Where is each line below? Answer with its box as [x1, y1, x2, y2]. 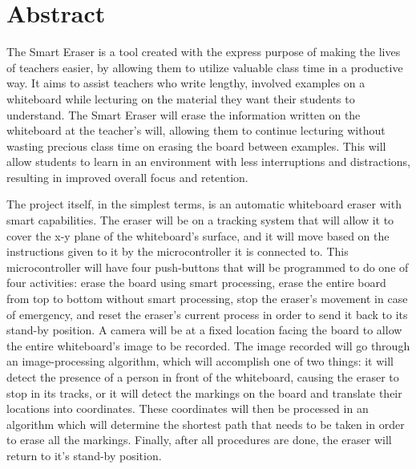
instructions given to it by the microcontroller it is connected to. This [6, 243, 349, 260]
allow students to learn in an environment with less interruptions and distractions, [6, 153, 410, 170]
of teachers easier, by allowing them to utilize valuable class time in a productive [6, 59, 403, 75]
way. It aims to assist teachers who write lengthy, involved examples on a [6, 75, 366, 91]
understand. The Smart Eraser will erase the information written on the [6, 106, 361, 123]
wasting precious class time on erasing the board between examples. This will [6, 137, 386, 154]
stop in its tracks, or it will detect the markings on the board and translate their [6, 384, 402, 401]
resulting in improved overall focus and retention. [6, 168, 248, 185]
